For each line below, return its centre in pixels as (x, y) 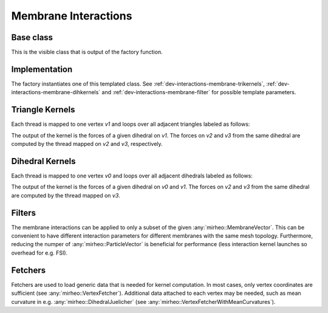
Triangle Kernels (43, 110)
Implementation (42, 69)
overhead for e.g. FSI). (39, 253)
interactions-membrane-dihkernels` (56, 92)
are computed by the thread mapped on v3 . (66, 195)
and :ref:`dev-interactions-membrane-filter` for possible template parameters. (199, 92)
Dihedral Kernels (43, 161)
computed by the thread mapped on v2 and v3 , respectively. (87, 144)
